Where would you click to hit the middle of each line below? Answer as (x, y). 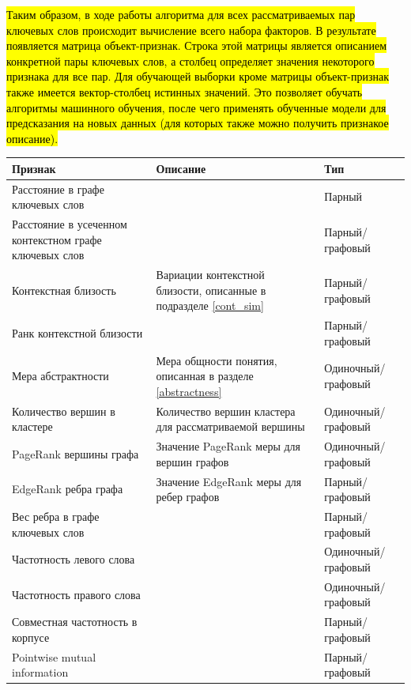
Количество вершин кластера (226, 411)
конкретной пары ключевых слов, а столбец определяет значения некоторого (190, 60)
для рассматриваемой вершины (230, 426)
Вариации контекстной (210, 275)
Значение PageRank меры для (228, 446)
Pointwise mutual (54, 656)
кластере (32, 426)
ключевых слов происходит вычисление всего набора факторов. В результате (191, 30)
